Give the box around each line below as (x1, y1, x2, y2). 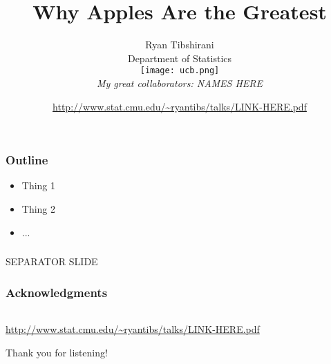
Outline (6, 151, 48, 169)
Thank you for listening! (6, 345, 108, 359)
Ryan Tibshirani (145, 37, 214, 52)
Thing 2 (21, 202, 56, 216)
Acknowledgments (6, 283, 108, 300)
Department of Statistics (127, 50, 232, 65)
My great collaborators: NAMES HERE (96, 75, 263, 90)
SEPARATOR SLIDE (6, 254, 98, 269)
